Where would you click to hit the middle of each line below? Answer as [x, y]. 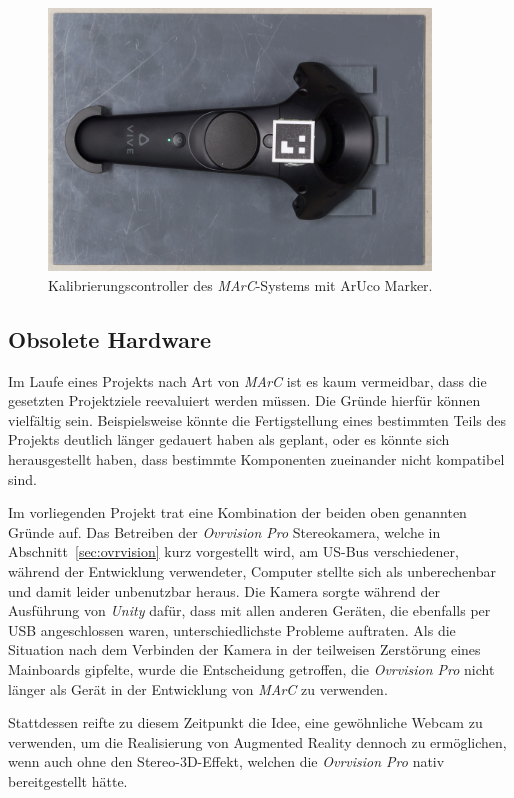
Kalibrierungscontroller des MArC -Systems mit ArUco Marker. [240, 284]
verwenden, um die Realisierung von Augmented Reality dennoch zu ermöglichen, [257, 741]
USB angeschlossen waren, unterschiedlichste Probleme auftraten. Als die [232, 629]
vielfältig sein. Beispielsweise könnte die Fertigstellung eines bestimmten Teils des [257, 419]
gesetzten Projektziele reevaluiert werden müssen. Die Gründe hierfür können [244, 400]
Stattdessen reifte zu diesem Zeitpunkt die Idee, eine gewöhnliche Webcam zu [245, 722]
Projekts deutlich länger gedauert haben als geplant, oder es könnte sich [229, 439]
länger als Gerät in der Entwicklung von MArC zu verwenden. [198, 688]
